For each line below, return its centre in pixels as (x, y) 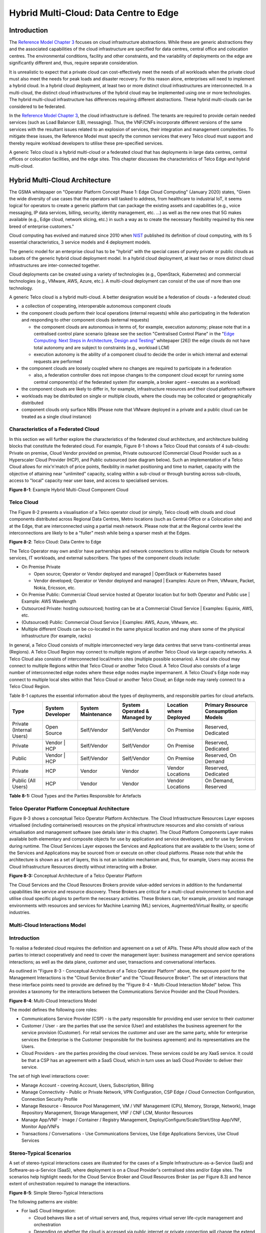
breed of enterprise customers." (42, 226)
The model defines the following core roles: (53, 1010)
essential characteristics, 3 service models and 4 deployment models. (80, 242)
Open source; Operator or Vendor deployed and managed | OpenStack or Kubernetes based (127, 574)
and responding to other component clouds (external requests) (85, 320)
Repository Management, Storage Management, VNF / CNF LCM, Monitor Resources (107, 1113)
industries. (20, 912)
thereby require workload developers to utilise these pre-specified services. (86, 143)
